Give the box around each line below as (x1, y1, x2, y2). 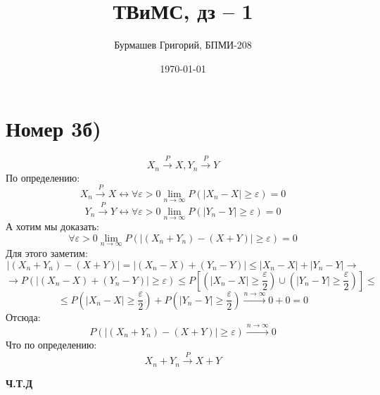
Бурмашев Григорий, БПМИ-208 (114, 37, 252, 52)
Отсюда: (6, 309, 41, 324)
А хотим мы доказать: (6, 219, 99, 234)
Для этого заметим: (6, 245, 88, 260)
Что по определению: (6, 337, 97, 351)
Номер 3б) (6, 114, 101, 143)
